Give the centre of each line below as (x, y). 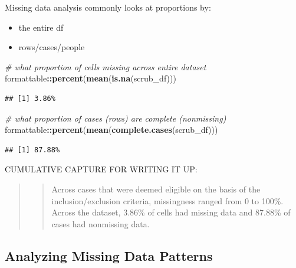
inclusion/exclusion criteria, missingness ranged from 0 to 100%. (167, 200)
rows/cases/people (52, 47)
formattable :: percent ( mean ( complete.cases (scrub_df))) (111, 130)
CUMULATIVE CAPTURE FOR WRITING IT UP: (101, 169)
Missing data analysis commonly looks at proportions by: (108, 7)
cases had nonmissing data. (101, 223)
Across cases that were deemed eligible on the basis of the (156, 189)
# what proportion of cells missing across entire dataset (106, 66)
